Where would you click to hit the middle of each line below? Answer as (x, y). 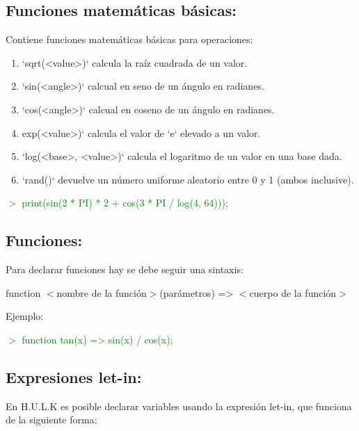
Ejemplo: (25, 316)
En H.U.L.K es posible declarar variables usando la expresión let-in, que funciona (179, 406)
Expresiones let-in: (74, 376)
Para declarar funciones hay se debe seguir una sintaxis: (125, 269)
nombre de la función (102, 292)
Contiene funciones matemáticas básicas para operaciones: (129, 39)
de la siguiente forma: (51, 420)
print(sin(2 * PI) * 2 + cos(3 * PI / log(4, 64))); (125, 203)
